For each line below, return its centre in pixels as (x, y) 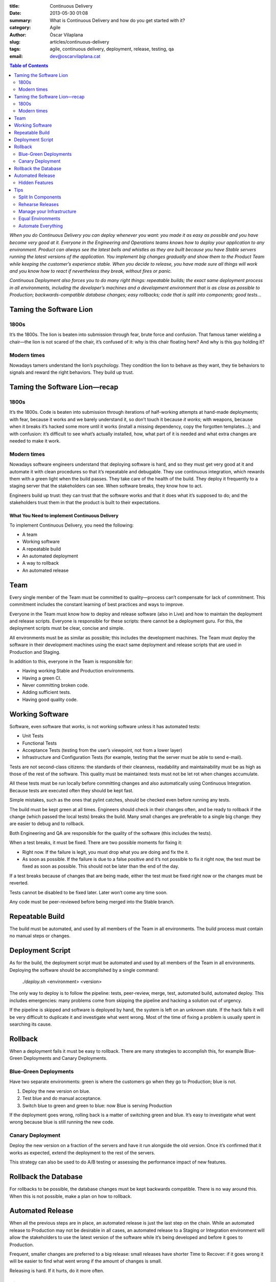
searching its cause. (31, 1024)
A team (30, 534)
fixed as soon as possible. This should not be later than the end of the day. (101, 866)
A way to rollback (40, 563)
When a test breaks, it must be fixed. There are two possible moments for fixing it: (96, 843)
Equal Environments (40, 218)
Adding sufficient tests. (47, 692)
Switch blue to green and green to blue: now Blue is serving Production (97, 1106)
